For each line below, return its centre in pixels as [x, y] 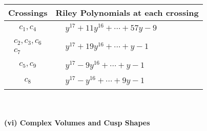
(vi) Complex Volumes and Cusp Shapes [77, 122]
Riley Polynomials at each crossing [127, 12]
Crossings [28, 12]
